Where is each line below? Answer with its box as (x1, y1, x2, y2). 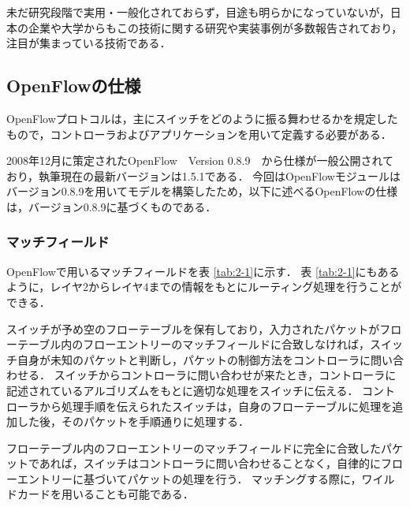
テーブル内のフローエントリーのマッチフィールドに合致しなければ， (17, 336, 370, 352)
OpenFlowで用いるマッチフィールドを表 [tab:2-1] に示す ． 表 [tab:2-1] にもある (6, 263, 400, 279)
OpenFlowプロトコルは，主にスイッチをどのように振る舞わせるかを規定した (6, 110, 398, 126)
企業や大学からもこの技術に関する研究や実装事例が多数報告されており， (28, 19, 403, 35)
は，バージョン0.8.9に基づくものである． (6, 198, 217, 214)
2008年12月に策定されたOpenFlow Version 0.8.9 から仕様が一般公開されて (6, 152, 394, 169)
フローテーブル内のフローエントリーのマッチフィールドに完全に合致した (6, 439, 381, 456)
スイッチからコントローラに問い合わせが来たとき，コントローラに (54, 367, 397, 383)
